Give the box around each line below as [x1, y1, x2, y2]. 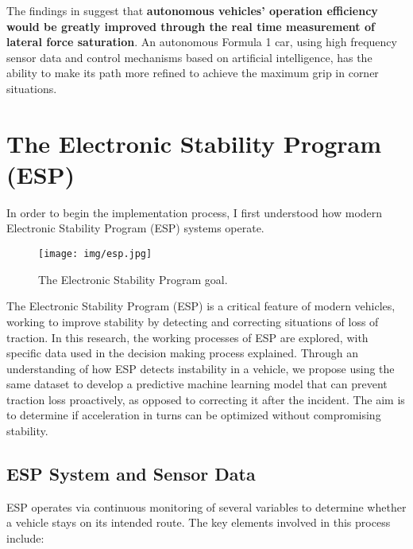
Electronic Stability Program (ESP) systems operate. [6, 220, 264, 236]
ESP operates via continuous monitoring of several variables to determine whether [6, 498, 407, 515]
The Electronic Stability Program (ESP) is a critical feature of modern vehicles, [6, 298, 396, 314]
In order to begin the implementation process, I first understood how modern [6, 204, 383, 220]
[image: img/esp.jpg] [38, 248, 152, 260]
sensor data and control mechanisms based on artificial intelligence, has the [6, 49, 372, 65]
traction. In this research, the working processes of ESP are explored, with [6, 329, 369, 345]
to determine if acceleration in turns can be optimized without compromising [6, 407, 381, 423]
